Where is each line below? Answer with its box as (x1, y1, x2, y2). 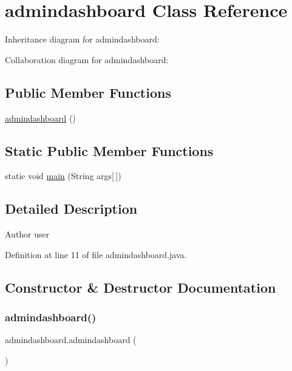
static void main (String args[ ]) (5, 169, 121, 182)
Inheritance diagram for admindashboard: (5, 33, 160, 46)
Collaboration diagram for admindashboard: (5, 53, 169, 66)
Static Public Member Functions (5, 141, 214, 160)
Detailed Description (5, 199, 138, 218)
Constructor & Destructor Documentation (5, 277, 276, 296)
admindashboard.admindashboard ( (5, 333, 137, 346)
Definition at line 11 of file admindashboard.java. (5, 248, 187, 260)
